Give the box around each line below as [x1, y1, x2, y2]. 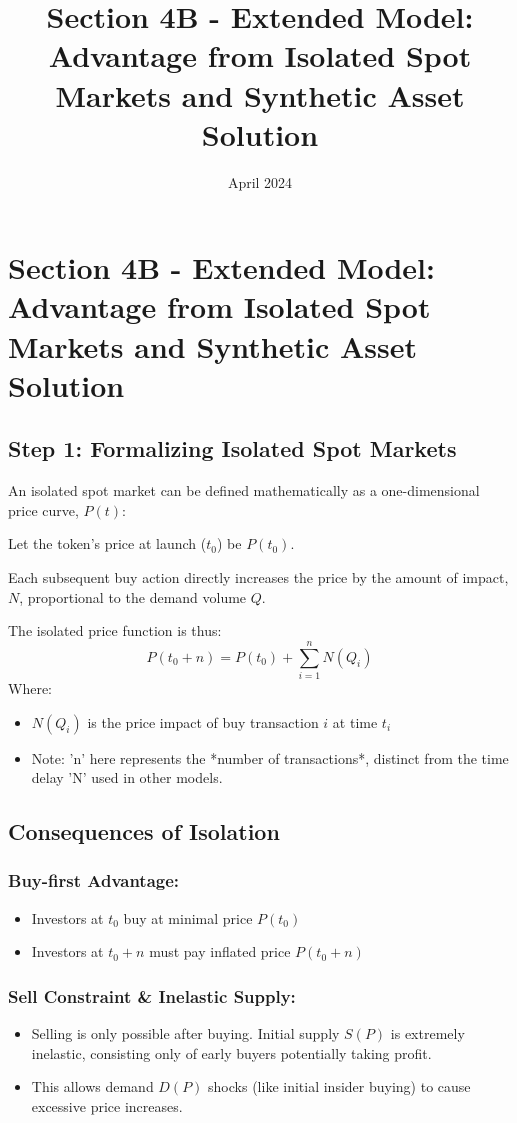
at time [332, 711, 378, 732]
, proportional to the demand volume [19, 586, 247, 607]
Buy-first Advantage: [8, 868, 180, 893]
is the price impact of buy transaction [87, 711, 319, 732]
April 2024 [227, 171, 293, 192]
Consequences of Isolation [8, 816, 280, 847]
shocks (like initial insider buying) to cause [208, 1076, 471, 1097]
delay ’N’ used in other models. [31, 767, 223, 788]
